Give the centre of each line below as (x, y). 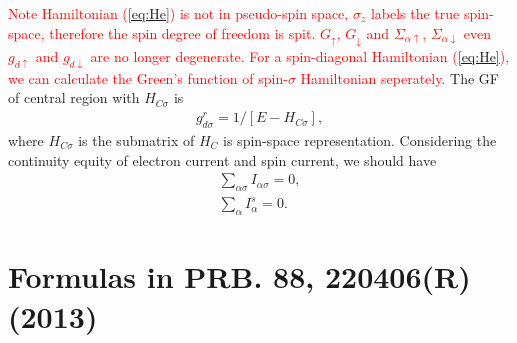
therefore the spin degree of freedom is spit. (182, 32)
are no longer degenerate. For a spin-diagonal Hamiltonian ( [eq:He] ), (300, 56)
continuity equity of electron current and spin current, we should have (222, 159)
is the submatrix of (136, 139)
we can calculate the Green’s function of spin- (148, 77)
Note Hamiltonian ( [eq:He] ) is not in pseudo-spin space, (178, 13)
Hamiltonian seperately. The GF (399, 77)
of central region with (74, 97)
